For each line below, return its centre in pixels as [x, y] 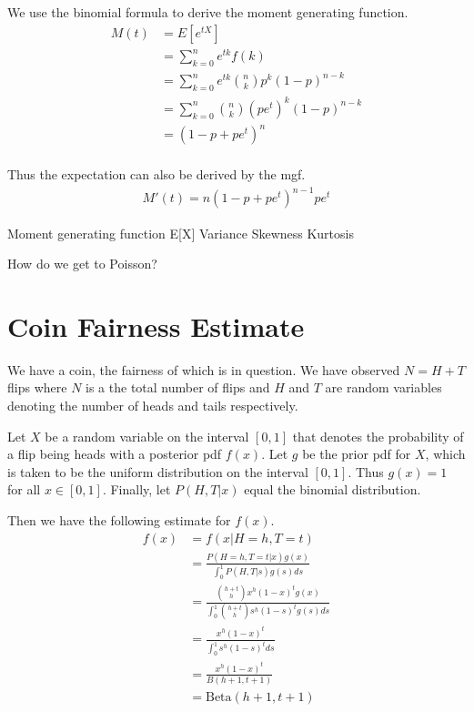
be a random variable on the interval [147, 436]
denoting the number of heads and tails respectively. [153, 405]
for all [24, 489]
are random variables [383, 387]
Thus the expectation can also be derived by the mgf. [156, 174]
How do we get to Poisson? [82, 264]
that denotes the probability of [378, 436]
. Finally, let [136, 489]
